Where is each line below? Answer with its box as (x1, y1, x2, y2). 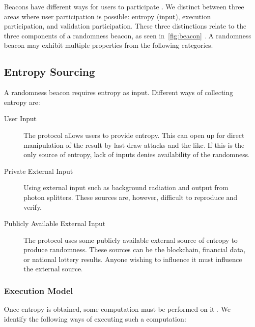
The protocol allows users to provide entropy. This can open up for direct (24, 130, 245, 140)
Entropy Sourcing (4, 64, 95, 79)
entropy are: (4, 97, 40, 107)
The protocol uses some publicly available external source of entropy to (24, 234, 238, 245)
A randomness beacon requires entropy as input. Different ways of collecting (4, 87, 233, 98)
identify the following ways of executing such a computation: (4, 313, 186, 324)
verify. (24, 201, 42, 212)
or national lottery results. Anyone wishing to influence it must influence (24, 254, 242, 264)
